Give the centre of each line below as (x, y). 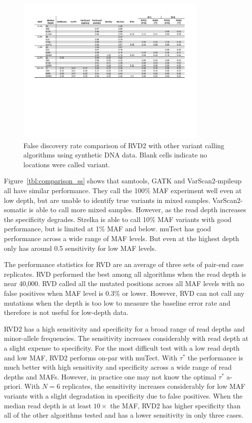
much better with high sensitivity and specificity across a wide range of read (118, 367)
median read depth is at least (48, 405)
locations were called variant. (67, 164)
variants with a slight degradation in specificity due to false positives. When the (123, 395)
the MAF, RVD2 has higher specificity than (175, 405)
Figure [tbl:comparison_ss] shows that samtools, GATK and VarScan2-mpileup (123, 181)
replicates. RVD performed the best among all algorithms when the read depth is (125, 274)
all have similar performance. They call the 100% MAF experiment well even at (123, 190)
